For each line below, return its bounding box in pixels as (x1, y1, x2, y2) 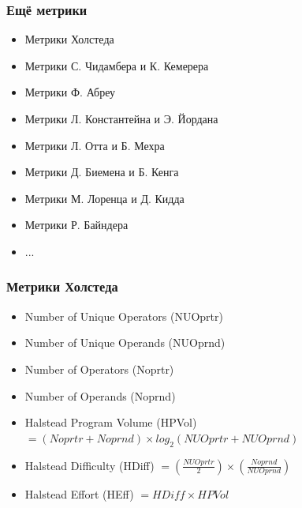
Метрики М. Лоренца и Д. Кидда (24, 190, 185, 206)
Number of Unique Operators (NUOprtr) (24, 307, 223, 324)
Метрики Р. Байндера (24, 216, 129, 233)
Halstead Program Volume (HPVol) (24, 414, 197, 431)
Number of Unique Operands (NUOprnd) (24, 334, 226, 351)
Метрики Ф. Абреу (24, 84, 116, 100)
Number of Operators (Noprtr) (24, 360, 174, 377)
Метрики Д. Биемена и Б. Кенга (24, 164, 179, 180)
